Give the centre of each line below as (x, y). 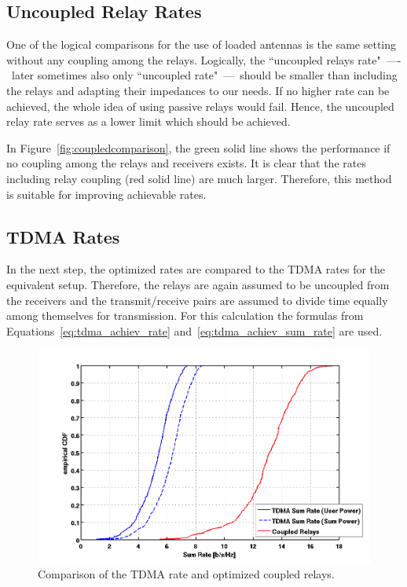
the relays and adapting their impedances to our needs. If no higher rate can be (198, 90)
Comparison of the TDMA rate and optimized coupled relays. (186, 574)
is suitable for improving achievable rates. (106, 194)
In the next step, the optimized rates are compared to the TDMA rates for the (196, 269)
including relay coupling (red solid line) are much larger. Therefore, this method (199, 178)
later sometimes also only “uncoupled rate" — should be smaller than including (204, 75)
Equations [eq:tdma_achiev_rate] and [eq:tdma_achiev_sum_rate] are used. (194, 330)
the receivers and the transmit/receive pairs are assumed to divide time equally (197, 300)
